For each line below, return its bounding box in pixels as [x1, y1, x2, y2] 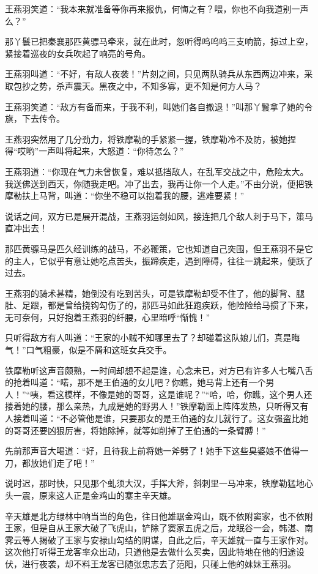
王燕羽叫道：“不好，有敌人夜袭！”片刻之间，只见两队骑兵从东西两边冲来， [5, 67, 305, 80]
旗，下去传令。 [5, 112, 65, 125]
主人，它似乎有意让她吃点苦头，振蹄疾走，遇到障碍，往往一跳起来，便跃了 [13, 254, 313, 267]
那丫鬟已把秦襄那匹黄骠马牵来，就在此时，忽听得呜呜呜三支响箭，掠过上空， [5, 35, 313, 48]
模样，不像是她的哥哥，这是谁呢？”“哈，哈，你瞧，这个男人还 [64, 387, 312, 400]
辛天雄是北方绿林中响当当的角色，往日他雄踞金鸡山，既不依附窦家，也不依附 [5, 509, 313, 522]
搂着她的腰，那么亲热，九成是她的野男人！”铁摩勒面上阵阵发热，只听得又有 [5, 400, 309, 412]
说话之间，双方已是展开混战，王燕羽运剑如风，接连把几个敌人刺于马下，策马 [5, 209, 313, 222]
